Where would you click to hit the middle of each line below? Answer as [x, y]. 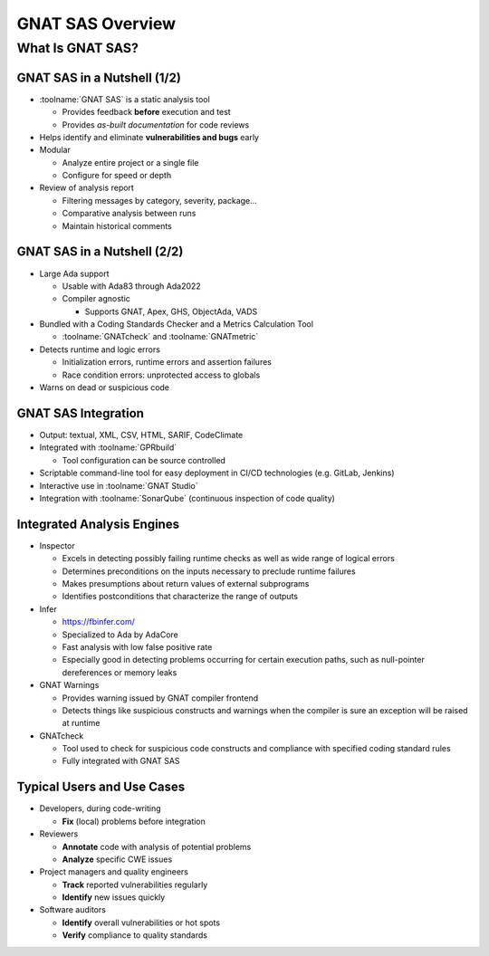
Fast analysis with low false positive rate [137, 646]
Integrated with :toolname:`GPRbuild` [108, 447]
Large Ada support [74, 273]
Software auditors [72, 910]
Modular [55, 150]
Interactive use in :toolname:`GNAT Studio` [119, 485]
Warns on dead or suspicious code [105, 387]
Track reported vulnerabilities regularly [135, 884]
